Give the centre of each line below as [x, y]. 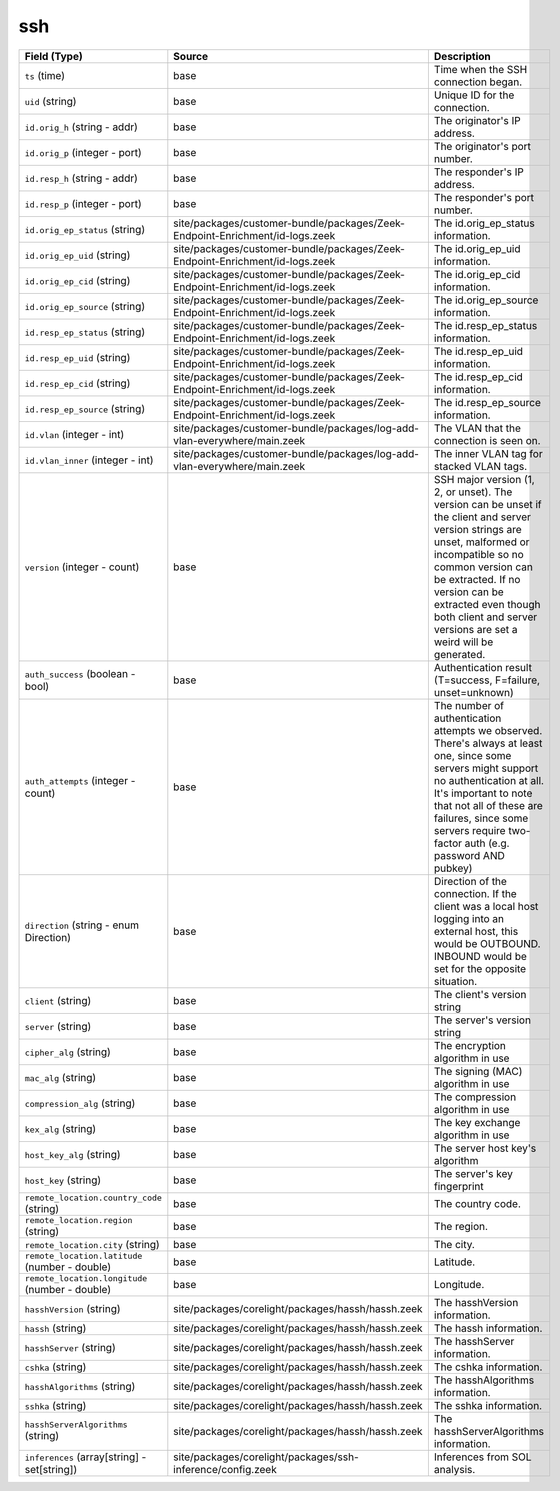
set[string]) [51, 1469]
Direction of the [470, 881]
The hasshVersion [476, 1302]
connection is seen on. [487, 440]
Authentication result [482, 667]
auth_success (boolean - [80, 673]
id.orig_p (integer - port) [83, 152]
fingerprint [458, 1186]
